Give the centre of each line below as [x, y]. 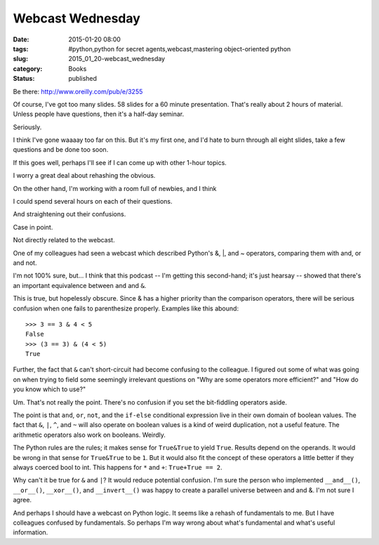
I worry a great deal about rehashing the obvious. [84, 176]
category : [28, 68]
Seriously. [27, 127]
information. [31, 532]
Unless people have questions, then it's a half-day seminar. [99, 114]
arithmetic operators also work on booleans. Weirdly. [89, 435]
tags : [21, 48]
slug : [20, 59]
